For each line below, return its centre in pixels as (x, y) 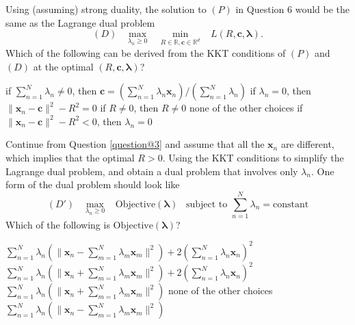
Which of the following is (58, 224)
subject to (207, 204)
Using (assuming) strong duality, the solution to (106, 9)
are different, (307, 144)
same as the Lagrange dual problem (80, 22)
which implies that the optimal (70, 157)
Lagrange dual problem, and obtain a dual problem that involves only (152, 171)
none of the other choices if (246, 108)
